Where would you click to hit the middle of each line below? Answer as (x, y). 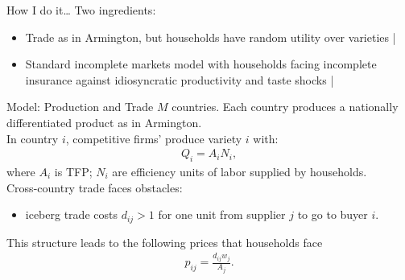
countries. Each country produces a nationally (285, 107)
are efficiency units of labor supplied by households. (240, 171)
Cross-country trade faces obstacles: (95, 187)
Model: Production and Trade (80, 107)
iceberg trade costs (71, 214)
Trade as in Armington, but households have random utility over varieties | (211, 37)
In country (33, 138)
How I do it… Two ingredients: (81, 10)
